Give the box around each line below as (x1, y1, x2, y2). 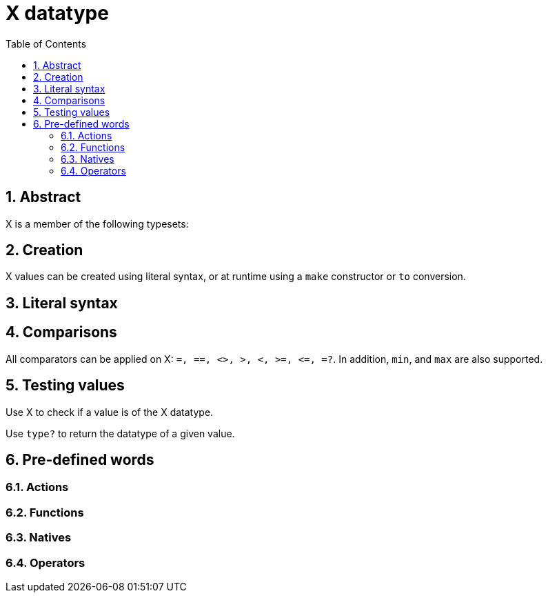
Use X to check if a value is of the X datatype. (6, 406, 214, 418)
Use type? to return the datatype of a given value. (6, 427, 235, 439)
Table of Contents (6, 37, 87, 50)
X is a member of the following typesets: (6, 217, 189, 230)
